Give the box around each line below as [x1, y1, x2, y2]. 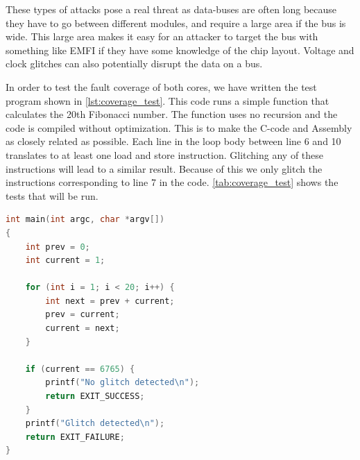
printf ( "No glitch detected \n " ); [45, 377, 200, 388]
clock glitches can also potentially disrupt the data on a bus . [6, 56, 263, 71]
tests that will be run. [6, 188, 98, 203]
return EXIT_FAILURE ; [25, 432, 125, 442]
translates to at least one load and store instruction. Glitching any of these [6, 147, 324, 162]
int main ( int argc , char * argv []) [6, 214, 165, 225]
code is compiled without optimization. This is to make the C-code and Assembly [6, 120, 352, 135]
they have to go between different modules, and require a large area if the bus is [6, 15, 346, 30]
